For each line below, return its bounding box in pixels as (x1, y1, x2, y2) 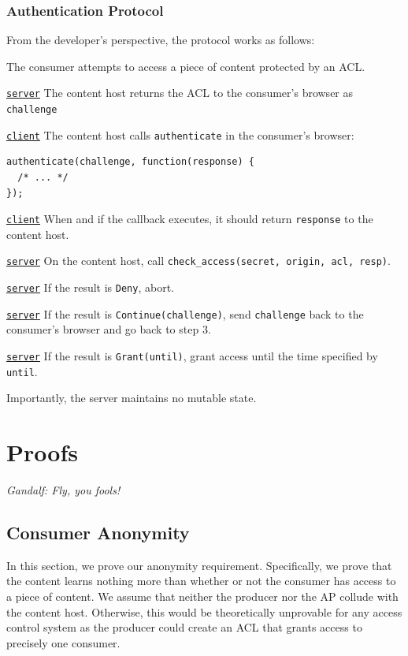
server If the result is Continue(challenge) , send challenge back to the (6, 305, 364, 322)
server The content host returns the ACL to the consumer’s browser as (6, 84, 354, 101)
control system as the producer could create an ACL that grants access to (6, 619, 362, 635)
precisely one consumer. (6, 634, 121, 650)
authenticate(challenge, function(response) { (6, 156, 254, 168)
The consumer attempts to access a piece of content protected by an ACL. (6, 58, 365, 74)
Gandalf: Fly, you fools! (6, 482, 121, 498)
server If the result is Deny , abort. (6, 279, 174, 296)
